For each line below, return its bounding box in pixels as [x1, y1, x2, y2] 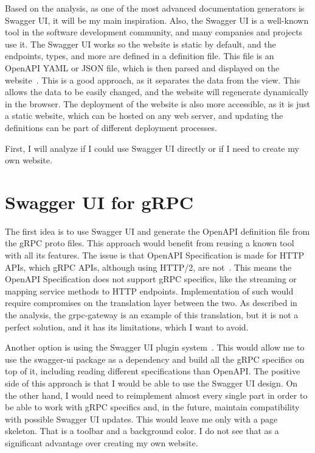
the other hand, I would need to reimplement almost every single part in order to [5, 388, 308, 401]
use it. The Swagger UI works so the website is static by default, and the [5, 37, 276, 50]
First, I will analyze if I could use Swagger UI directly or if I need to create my [5, 141, 299, 154]
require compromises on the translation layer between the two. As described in [5, 296, 297, 309]
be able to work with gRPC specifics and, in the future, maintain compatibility [5, 401, 300, 413]
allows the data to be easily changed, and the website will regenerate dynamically [5, 85, 309, 98]
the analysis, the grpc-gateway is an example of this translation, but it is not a [5, 309, 299, 321]
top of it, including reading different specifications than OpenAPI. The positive [5, 365, 300, 377]
